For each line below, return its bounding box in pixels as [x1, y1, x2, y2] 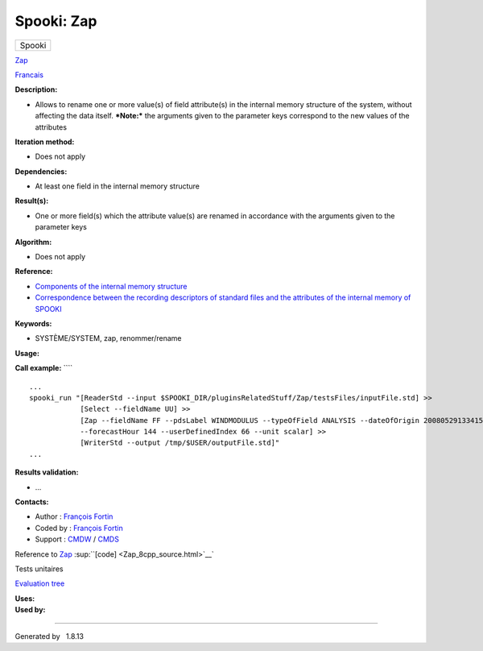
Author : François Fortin [35, 512, 114, 521]
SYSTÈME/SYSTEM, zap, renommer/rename [35, 334, 182, 343]
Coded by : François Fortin [35, 523, 124, 533]
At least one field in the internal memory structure [35, 181, 200, 191]
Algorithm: [14, 237, 52, 247]
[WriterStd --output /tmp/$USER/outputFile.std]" [80, 438, 280, 447]
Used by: [14, 605, 46, 615]
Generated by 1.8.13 [14, 631, 85, 641]
